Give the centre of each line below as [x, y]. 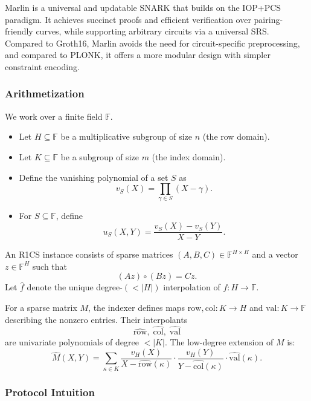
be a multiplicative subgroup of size [126, 136]
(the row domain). [236, 136]
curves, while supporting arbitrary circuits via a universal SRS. [152, 31]
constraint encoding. [42, 66]
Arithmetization [45, 93]
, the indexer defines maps [137, 307]
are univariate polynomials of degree [72, 342]
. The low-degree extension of [219, 342]
